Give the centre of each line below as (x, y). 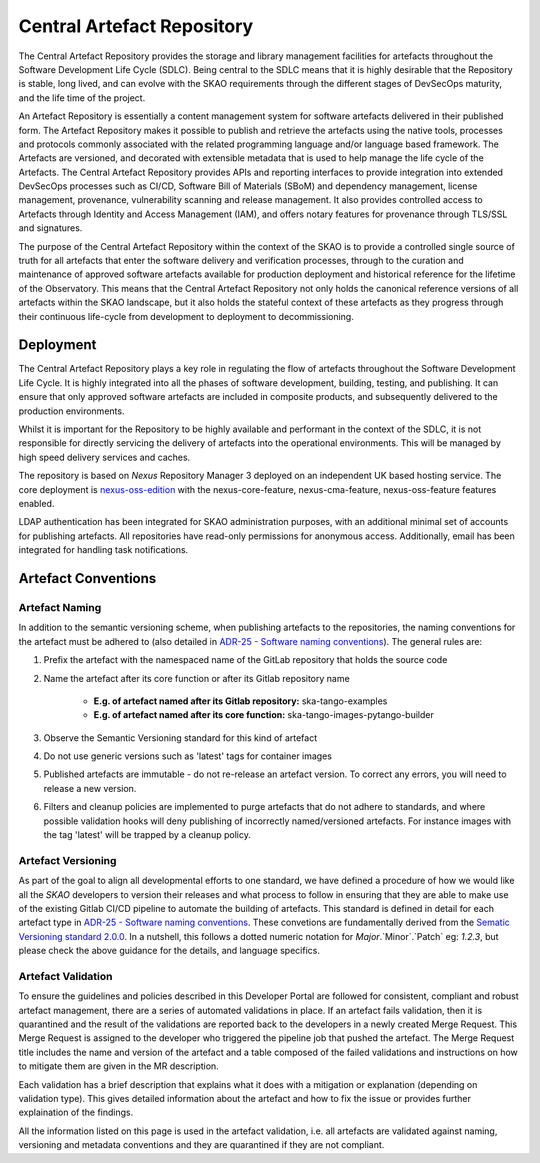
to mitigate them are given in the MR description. (118, 1066)
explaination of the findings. (76, 1112)
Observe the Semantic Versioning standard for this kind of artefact (180, 737)
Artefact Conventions (87, 578)
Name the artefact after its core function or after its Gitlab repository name (196, 678)
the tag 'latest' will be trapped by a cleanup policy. (147, 835)
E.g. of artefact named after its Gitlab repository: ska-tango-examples (240, 701)
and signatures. (50, 228)
